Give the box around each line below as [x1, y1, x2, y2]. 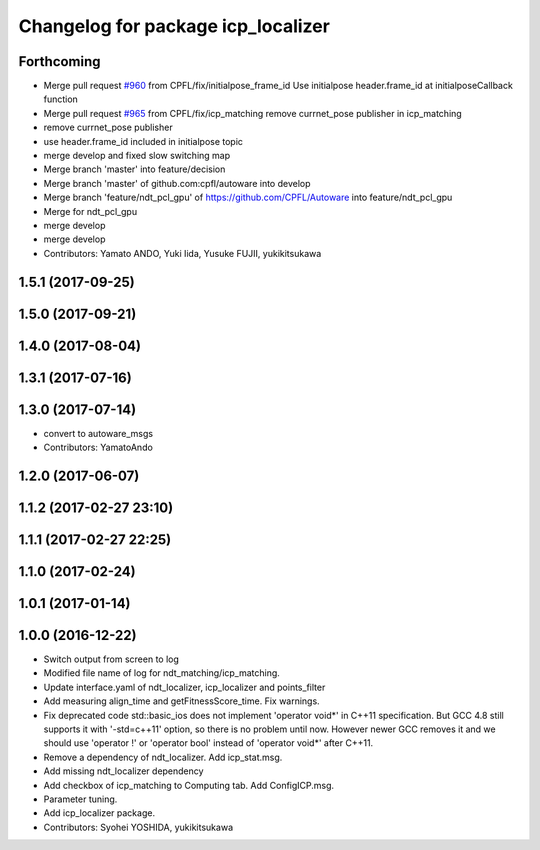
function [43, 93, 79, 105]
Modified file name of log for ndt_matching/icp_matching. [43, 667, 280, 679]
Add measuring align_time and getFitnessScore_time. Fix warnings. [43, 695, 320, 707]
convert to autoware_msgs [43, 427, 154, 439]
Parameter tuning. [43, 793, 118, 805]
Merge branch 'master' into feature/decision [43, 163, 226, 175]
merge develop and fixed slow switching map [43, 150, 231, 162]
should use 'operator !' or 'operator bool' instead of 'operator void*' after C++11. [43, 737, 374, 749]
